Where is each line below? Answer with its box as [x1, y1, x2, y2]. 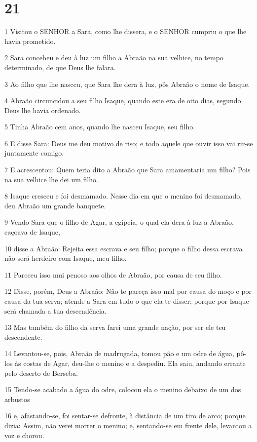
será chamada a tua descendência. [4, 305, 107, 316]
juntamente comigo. [4, 148, 64, 158]
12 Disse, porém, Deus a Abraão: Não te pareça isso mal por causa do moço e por [4, 286, 252, 296]
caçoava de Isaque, [4, 227, 60, 237]
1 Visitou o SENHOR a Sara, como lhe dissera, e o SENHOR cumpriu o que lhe [4, 26, 247, 37]
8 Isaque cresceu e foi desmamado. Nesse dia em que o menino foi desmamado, [4, 191, 242, 201]
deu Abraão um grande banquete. [4, 200, 106, 210]
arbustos [4, 394, 30, 404]
